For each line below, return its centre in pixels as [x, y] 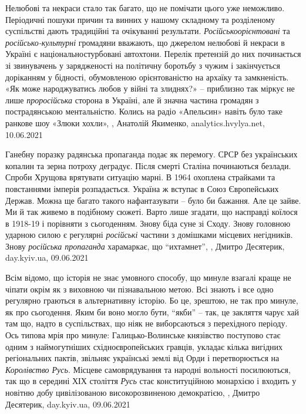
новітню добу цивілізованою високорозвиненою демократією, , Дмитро [133, 392]
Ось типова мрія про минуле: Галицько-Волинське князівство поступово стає [143, 335]
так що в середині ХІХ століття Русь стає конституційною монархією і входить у [151, 381]
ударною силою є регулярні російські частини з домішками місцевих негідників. [149, 235]
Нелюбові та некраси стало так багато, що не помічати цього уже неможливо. [145, 8]
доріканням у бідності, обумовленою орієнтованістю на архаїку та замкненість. [147, 77]
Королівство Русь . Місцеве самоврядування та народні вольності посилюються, [148, 369]
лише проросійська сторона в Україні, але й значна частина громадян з [132, 100]
